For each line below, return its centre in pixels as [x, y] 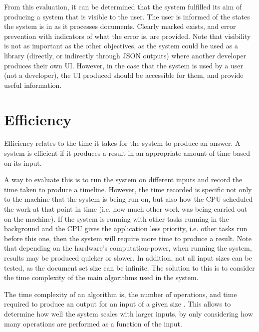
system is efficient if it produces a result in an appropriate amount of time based [127, 153]
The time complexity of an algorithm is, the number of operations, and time [121, 294]
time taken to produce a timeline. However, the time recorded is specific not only [128, 189]
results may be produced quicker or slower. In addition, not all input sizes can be [128, 258]
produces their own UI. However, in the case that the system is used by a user [124, 65]
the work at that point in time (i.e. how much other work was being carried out [126, 209]
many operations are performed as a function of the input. [93, 323]
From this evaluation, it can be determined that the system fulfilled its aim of [123, 6]
